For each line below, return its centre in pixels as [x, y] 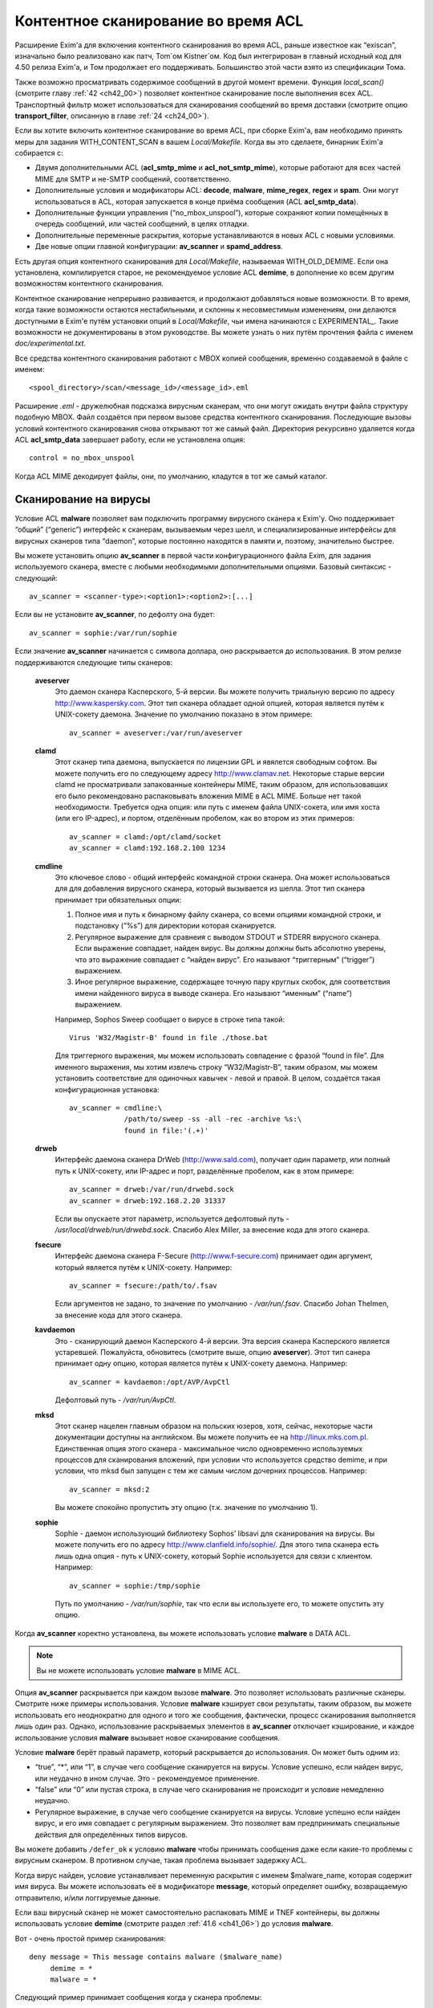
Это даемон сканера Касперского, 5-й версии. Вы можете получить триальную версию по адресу [225, 692]
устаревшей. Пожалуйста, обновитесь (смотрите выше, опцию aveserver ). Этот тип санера [212, 1352]
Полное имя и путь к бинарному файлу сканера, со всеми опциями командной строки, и [228, 915]
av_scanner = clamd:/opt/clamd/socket [146, 837]
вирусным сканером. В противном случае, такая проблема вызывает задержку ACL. [161, 1860]
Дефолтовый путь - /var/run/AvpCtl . [115, 1400]
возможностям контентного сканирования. [89, 284]
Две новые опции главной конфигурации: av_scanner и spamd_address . [159, 247]
